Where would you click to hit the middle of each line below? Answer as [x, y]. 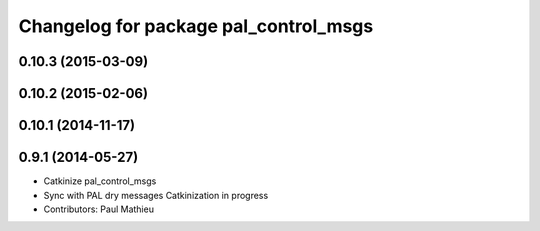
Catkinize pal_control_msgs [100, 181]
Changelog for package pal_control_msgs [196, 26]
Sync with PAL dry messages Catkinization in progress [156, 195]
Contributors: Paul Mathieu [99, 209]
